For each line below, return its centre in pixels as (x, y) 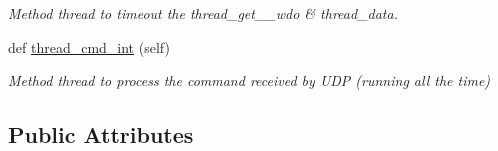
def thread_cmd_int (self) (89, 46)
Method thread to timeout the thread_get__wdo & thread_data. (203, 13)
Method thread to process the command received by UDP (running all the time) (249, 80)
